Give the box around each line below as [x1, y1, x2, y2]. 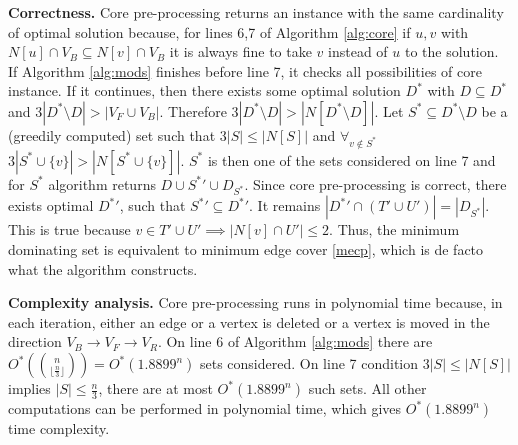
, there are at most [98, 378, 213, 399]
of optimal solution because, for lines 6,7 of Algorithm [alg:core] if [8, 21, 411, 42]
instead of [328, 41, 388, 62]
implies [8, 378, 51, 399]
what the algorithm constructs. [8, 258, 198, 279]
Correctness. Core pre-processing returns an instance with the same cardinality [8, 2, 504, 22]
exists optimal [8, 195, 94, 216]
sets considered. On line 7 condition [199, 353, 419, 374]
